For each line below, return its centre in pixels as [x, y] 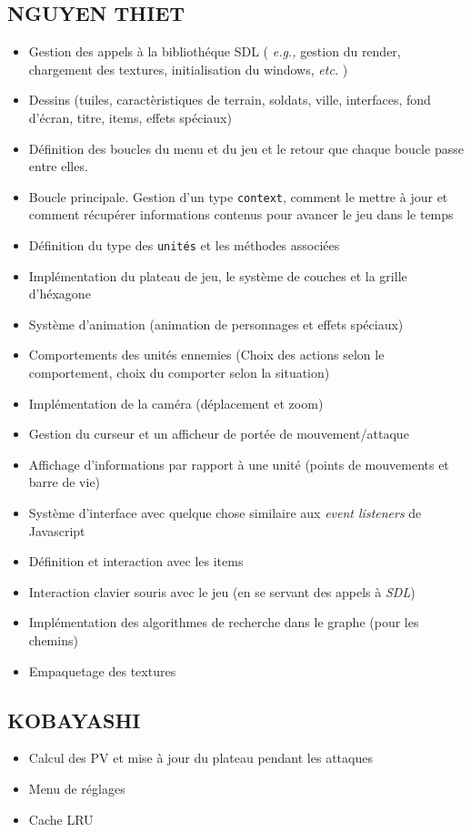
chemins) [53, 639]
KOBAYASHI [74, 720]
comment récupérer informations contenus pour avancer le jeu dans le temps [241, 214]
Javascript [57, 530]
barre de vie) [65, 482]
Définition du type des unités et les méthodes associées [184, 245]
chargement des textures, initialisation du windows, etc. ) [188, 69]
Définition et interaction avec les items [136, 561]
